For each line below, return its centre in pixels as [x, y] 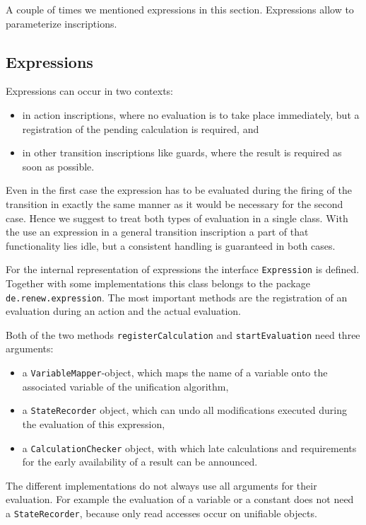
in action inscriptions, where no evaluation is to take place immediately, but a [191, 114]
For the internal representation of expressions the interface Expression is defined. [183, 269]
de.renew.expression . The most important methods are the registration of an [177, 297]
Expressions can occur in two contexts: [90, 91]
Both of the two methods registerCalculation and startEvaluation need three [183, 334]
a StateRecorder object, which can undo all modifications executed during [184, 410]
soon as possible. [58, 166]
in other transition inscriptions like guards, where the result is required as [182, 152]
